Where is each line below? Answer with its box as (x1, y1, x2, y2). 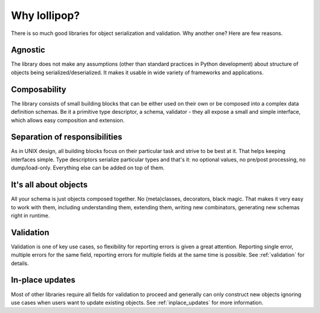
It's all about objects (11, 180, 88, 190)
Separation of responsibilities (11, 132, 123, 142)
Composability (11, 84, 66, 94)
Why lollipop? (11, 9, 80, 22)
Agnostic (11, 45, 46, 55)
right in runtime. (11, 212, 50, 219)
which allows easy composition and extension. (11, 116, 125, 124)
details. (11, 260, 29, 267)
